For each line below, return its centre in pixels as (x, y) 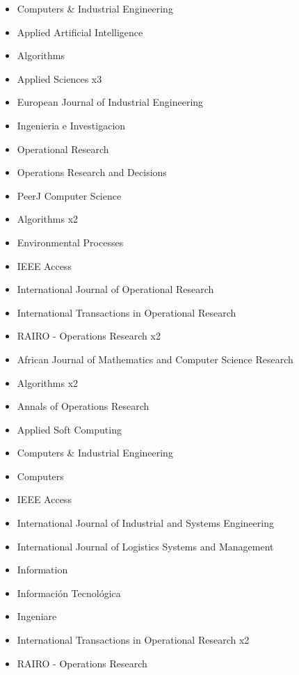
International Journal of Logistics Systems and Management (145, 546)
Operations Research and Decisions (92, 172)
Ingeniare (37, 616)
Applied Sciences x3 (59, 78)
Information (42, 570)
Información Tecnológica (69, 593)
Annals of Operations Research (83, 406)
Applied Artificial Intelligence (80, 32)
